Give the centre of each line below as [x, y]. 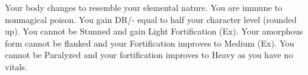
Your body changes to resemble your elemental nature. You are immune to [144, 7]
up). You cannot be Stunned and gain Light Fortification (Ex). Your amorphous [154, 31]
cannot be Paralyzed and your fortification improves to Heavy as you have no [149, 55]
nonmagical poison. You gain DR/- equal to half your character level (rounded [151, 19]
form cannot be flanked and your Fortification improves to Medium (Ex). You [150, 43]
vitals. [16, 66]
